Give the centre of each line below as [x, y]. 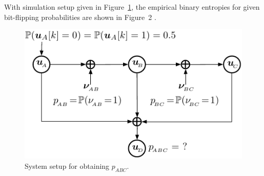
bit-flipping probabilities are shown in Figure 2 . [80, 17]
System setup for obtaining [67, 166]
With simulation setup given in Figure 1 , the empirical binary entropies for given [132, 7]
